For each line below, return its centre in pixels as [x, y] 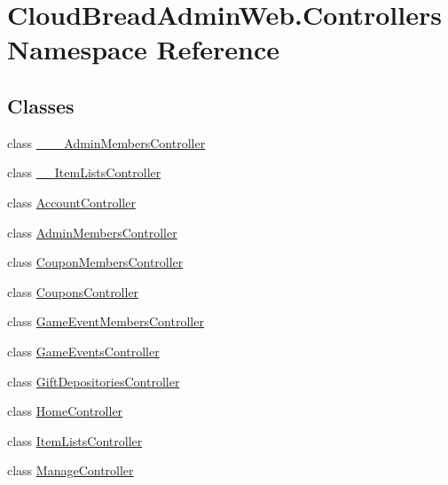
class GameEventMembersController [106, 321]
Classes [41, 105]
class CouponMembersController [95, 262]
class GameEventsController [83, 351]
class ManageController [71, 470]
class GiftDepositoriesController [94, 381]
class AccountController [71, 202]
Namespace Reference [143, 49]
